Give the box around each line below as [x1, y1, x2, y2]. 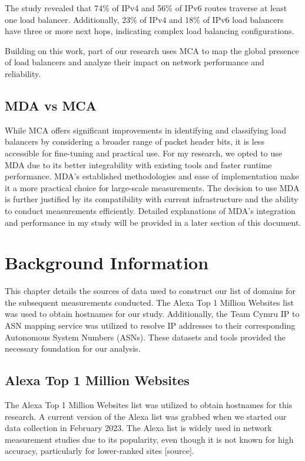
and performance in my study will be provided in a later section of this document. [5, 216, 301, 228]
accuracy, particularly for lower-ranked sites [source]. [5, 445, 194, 457]
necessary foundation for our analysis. [5, 342, 141, 355]
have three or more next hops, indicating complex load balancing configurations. [5, 25, 294, 37]
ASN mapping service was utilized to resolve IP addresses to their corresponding [5, 319, 296, 332]
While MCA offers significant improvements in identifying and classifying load [5, 123, 287, 136]
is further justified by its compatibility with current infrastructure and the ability [5, 193, 299, 205]
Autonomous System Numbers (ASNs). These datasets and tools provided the [5, 330, 286, 343]
